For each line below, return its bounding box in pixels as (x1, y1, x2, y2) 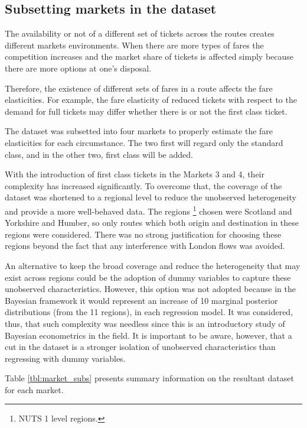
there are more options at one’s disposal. (5, 61, 152, 74)
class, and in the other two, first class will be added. (5, 148, 193, 160)
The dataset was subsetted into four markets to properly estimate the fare (5, 125, 273, 137)
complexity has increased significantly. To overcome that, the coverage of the (5, 179, 282, 192)
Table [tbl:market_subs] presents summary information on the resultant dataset (5, 372, 294, 384)
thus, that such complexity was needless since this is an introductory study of (5, 317, 285, 329)
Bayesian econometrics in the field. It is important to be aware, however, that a (5, 329, 292, 341)
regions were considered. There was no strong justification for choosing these (5, 228, 282, 240)
